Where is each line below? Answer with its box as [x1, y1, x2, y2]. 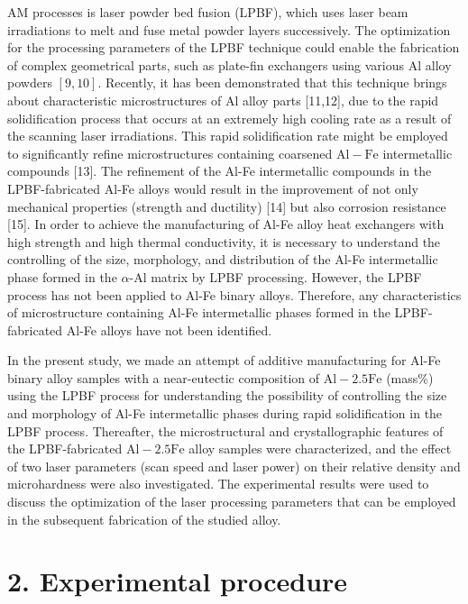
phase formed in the [7, 267, 117, 286]
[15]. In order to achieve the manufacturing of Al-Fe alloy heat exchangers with [7, 215, 445, 233]
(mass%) [386, 368, 434, 387]
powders [7, 73, 52, 92]
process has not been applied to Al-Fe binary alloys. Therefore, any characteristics [7, 285, 462, 304]
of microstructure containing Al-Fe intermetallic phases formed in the [7, 303, 390, 322]
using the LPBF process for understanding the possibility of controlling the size [7, 386, 447, 405]
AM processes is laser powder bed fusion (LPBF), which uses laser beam [7, 3, 408, 21]
